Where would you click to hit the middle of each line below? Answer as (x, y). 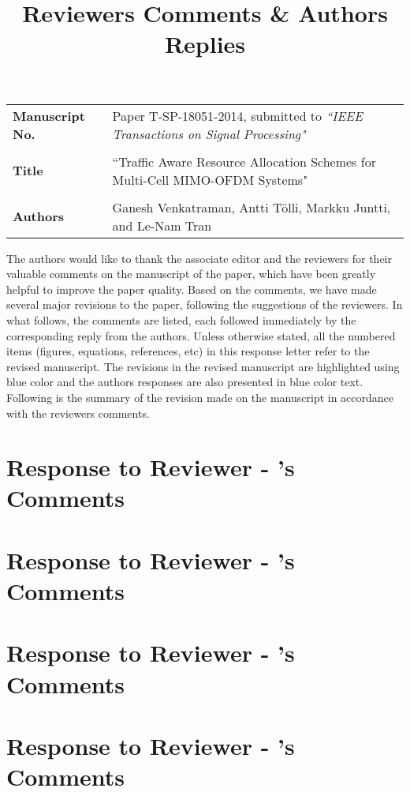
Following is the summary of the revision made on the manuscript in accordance (200, 397)
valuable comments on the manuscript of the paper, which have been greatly (191, 274)
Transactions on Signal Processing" (209, 133)
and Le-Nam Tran (162, 225)
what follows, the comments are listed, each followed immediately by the (181, 319)
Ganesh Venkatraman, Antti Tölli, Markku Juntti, (252, 207)
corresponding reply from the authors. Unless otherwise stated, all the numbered (201, 335)
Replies (205, 44)
